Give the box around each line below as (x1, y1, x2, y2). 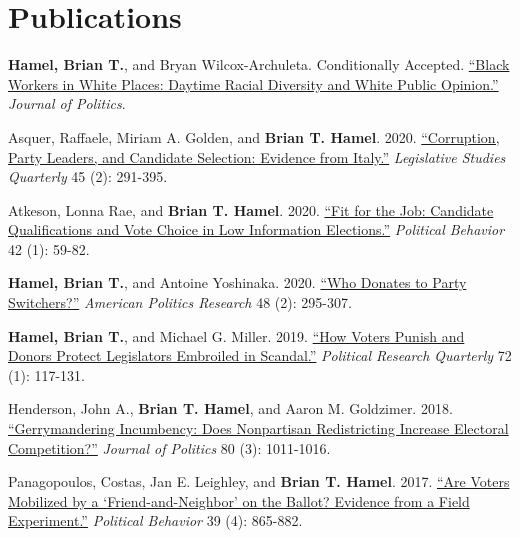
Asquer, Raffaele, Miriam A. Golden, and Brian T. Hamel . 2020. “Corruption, (8, 126, 500, 147)
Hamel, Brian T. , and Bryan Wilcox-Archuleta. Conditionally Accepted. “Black (8, 54, 510, 75)
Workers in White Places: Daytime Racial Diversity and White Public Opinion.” (8, 73, 499, 94)
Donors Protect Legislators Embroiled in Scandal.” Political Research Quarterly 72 (8, 345, 512, 366)
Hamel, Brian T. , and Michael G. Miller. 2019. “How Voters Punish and (8, 325, 465, 346)
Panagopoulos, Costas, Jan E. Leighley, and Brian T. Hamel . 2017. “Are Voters (8, 471, 510, 492)
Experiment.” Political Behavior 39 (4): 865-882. (8, 510, 303, 531)
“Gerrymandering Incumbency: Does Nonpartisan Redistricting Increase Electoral (8, 418, 509, 439)
